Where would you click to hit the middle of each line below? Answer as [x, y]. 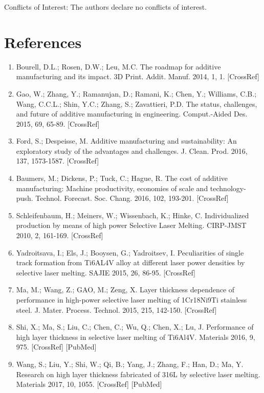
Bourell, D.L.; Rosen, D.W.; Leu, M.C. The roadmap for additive [118, 66]
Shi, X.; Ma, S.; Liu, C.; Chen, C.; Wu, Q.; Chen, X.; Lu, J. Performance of [135, 327]
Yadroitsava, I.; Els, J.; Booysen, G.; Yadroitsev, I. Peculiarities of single [130, 252]
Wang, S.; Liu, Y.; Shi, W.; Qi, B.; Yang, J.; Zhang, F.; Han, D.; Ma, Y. [130, 364]
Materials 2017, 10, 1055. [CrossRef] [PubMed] [89, 384]
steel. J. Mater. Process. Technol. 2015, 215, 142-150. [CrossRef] [116, 309]
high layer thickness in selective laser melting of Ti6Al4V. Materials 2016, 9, [136, 337]
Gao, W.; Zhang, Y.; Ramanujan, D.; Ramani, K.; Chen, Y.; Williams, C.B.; [136, 93]
